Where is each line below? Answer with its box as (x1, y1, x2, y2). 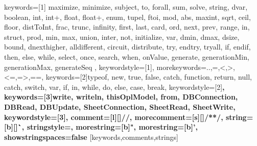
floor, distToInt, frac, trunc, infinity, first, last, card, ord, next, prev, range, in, (4, 21, 250, 32)
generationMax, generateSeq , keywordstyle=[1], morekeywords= (4, 61, 206, 72)
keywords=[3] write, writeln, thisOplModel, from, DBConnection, (4, 91, 238, 102)
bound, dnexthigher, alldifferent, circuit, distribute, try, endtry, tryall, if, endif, (4, 41, 251, 52)
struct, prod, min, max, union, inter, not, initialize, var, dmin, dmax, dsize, (4, 31, 240, 42)
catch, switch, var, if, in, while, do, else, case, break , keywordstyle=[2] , (4, 81, 225, 92)
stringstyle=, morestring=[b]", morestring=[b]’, (27, 121, 198, 132)
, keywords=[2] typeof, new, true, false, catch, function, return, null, (41, 71, 252, 82)
